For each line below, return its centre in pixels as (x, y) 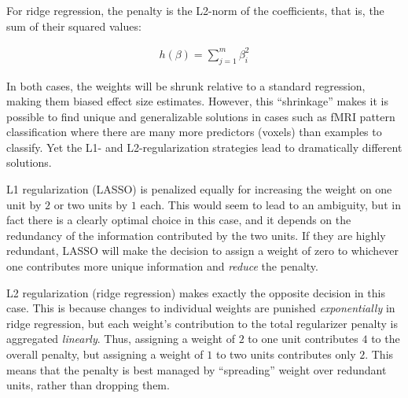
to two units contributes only (286, 354)
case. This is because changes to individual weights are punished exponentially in (201, 308)
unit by (24, 204)
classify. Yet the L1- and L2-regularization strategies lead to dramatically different (204, 147)
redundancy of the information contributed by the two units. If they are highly (196, 235)
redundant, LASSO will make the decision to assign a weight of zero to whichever (203, 251)
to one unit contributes (303, 339)
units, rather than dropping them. (88, 385)
